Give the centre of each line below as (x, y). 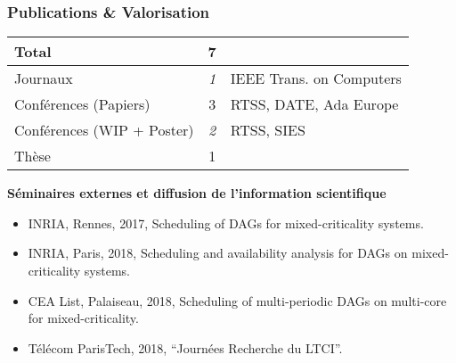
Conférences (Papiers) (82, 104)
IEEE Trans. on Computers (316, 78)
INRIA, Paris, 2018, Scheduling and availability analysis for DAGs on (218, 253)
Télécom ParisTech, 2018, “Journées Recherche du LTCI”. (185, 347)
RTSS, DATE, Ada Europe (314, 104)
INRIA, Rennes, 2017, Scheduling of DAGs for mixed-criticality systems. (226, 223)
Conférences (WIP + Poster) (104, 130)
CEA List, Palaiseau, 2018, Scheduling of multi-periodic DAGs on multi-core (237, 300)
